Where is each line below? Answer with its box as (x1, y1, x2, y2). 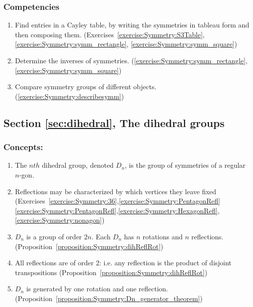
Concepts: (3, 141, 43, 153)
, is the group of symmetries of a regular (125, 160, 246, 170)
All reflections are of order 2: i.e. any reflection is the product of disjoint (15, 257, 232, 268)
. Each (92, 231, 111, 241)
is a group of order (26, 231, 82, 241)
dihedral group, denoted (42, 160, 114, 170)
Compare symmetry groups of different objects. (15, 81, 157, 92)
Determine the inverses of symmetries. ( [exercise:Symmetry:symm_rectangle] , (15, 55, 248, 65)
